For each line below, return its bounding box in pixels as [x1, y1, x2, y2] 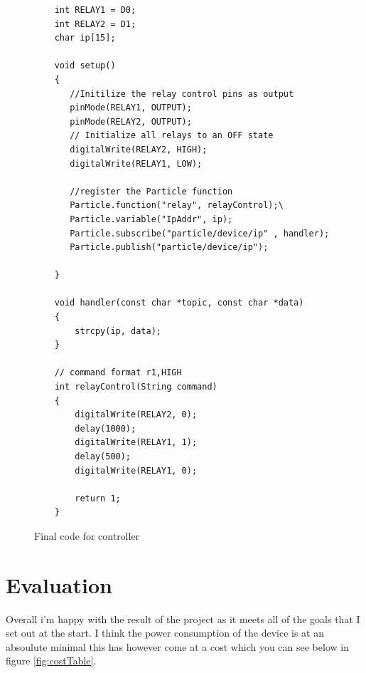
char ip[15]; [54, 33, 116, 43]
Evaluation [6, 570, 112, 599]
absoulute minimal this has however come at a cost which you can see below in [6, 639, 349, 654]
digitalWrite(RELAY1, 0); [75, 465, 198, 476]
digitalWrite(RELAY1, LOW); [70, 158, 203, 169]
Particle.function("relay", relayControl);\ [70, 200, 284, 211]
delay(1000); [75, 423, 136, 434]
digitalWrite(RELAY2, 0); [75, 409, 198, 420]
